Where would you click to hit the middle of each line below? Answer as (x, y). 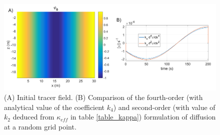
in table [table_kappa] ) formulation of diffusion (143, 117)
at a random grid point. (40, 127)
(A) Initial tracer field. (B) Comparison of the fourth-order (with (103, 97)
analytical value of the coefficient (54, 107)
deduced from (33, 117)
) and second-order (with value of (164, 107)
